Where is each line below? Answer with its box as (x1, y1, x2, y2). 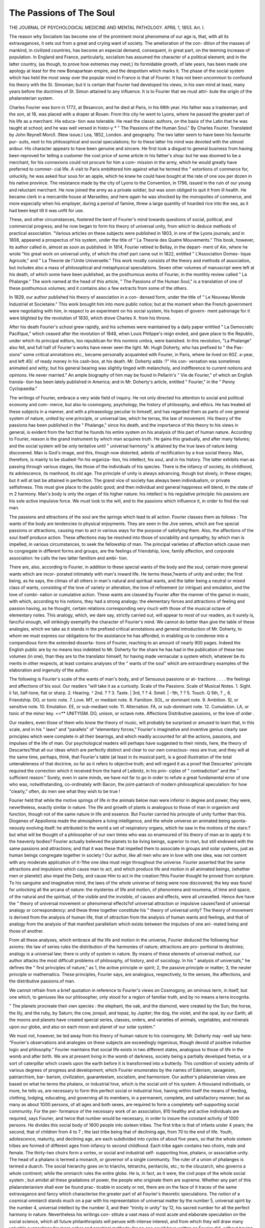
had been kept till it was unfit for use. (9, 207, 84, 213)
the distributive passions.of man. (9, 978, 76, 984)
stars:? (237, 825, 251, 831)
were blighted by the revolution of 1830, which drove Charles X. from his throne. (9, 315, 171, 321)
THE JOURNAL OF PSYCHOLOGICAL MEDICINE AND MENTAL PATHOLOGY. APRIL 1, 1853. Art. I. (9, 25, 205, 30)
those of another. (9, 928, 44, 934)
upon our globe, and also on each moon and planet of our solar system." (9, 1024, 156, 1030)
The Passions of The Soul (9, 7, 115, 18)
